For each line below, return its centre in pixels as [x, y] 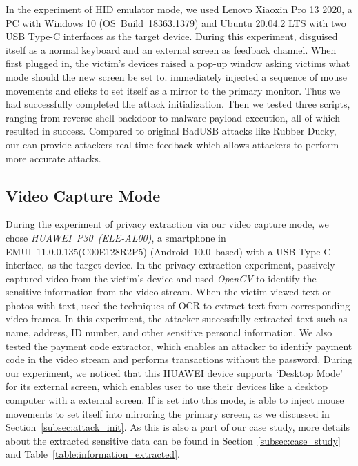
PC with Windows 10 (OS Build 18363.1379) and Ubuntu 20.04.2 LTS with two [176, 22]
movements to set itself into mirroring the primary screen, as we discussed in [168, 413]
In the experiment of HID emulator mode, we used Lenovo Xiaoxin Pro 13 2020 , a [179, 9]
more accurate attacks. [53, 158]
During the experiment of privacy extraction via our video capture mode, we [167, 224]
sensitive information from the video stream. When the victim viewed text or [168, 292]
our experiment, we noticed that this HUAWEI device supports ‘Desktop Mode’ [174, 372]
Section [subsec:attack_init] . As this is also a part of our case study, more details [178, 427]
